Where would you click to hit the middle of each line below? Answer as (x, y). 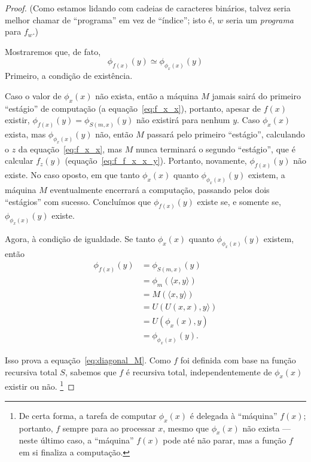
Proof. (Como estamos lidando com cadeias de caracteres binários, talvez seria (148, 8)
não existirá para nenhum (183, 120)
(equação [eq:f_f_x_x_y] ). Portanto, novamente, (156, 160)
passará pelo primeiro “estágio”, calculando (226, 134)
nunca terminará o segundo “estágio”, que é (215, 149)
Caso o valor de (33, 95)
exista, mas (25, 134)
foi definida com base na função (238, 360)
